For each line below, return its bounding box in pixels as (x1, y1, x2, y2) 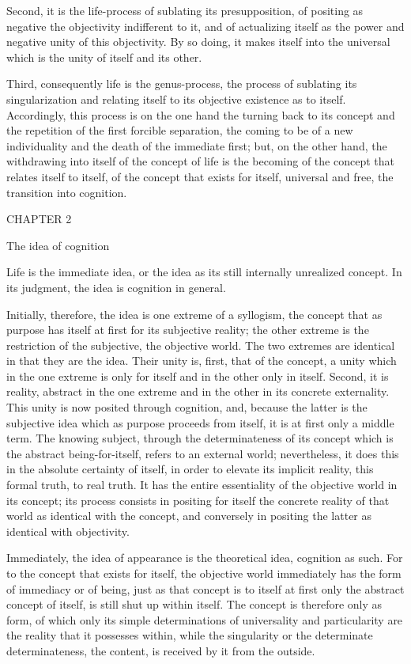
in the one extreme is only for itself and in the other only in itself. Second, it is (6, 367, 389, 384)
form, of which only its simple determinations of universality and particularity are (6, 611, 403, 628)
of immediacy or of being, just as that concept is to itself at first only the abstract (6, 580, 405, 597)
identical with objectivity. (6, 522, 130, 539)
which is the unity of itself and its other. (6, 48, 202, 65)
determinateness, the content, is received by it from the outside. (6, 642, 315, 658)
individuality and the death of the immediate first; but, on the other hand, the (6, 137, 387, 154)
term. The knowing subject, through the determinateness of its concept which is (6, 430, 394, 446)
